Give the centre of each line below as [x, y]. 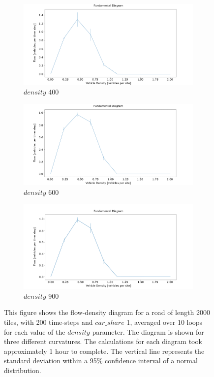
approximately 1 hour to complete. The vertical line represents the [104, 351]
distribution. [23, 370]
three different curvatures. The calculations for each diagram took [103, 341]
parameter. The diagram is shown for [148, 331]
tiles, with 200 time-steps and [48, 322]
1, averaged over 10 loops [165, 322]
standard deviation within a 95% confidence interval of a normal [101, 361]
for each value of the [35, 331]
